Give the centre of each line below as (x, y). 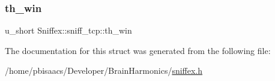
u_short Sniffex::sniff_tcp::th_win (68, 30)
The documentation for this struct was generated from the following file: (138, 50)
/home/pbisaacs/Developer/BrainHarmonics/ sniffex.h (104, 70)
